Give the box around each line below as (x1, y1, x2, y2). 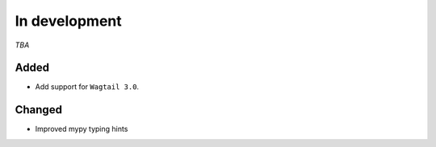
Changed (15, 103, 62, 116)
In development (15, 12, 123, 30)
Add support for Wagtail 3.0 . (35, 82, 140, 92)
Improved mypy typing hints (35, 125, 128, 134)
